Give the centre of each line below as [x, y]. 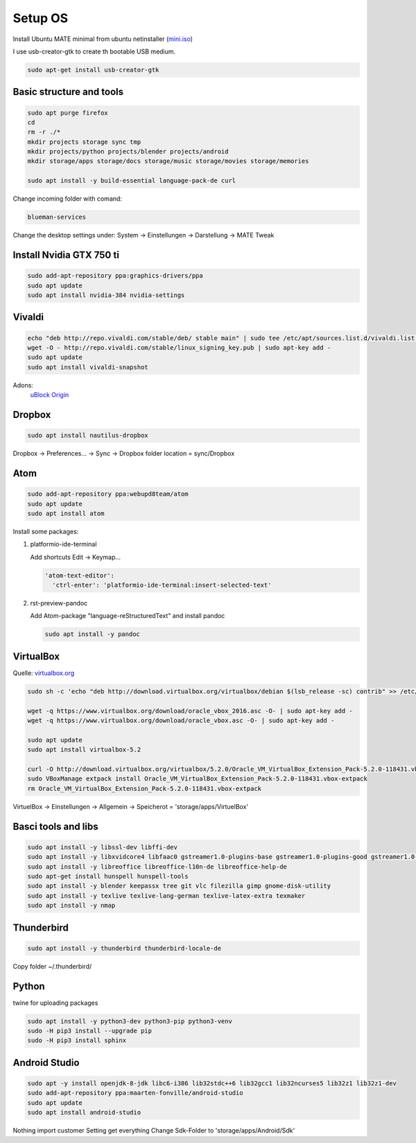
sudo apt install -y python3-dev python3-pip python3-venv [130, 1021]
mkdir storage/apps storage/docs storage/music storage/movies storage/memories [168, 161]
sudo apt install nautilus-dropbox [88, 435]
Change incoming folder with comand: [68, 199]
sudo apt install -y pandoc [92, 634]
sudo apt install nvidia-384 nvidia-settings [106, 295]
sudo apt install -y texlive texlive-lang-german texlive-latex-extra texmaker [166, 895]
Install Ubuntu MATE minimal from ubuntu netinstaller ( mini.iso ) [103, 39]
